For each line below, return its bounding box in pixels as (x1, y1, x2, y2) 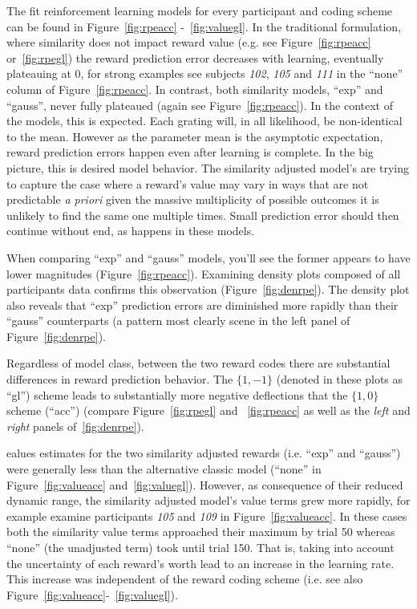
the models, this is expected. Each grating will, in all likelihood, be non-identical (6, 112, 403, 129)
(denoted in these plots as (276, 371, 403, 388)
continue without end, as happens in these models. (6, 222, 255, 239)
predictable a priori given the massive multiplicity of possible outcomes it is (6, 191, 379, 208)
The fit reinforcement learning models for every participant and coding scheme (6, 2, 393, 18)
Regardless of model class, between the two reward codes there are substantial (6, 355, 391, 371)
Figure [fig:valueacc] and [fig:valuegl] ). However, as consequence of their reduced (6, 476, 403, 493)
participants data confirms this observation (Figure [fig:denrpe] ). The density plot (6, 281, 410, 298)
